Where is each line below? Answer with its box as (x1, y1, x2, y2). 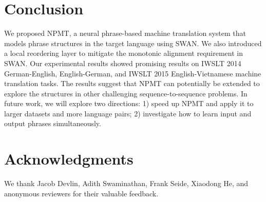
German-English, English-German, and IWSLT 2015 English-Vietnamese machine (4, 68, 261, 78)
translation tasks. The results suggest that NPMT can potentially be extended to (4, 78, 260, 89)
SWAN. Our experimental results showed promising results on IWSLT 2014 (4, 57, 241, 68)
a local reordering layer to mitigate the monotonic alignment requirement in (4, 48, 243, 58)
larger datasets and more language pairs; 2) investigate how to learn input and (4, 108, 252, 118)
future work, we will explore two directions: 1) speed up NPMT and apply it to (4, 98, 254, 109)
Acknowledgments (4, 148, 134, 169)
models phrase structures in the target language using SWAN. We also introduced (4, 37, 262, 48)
